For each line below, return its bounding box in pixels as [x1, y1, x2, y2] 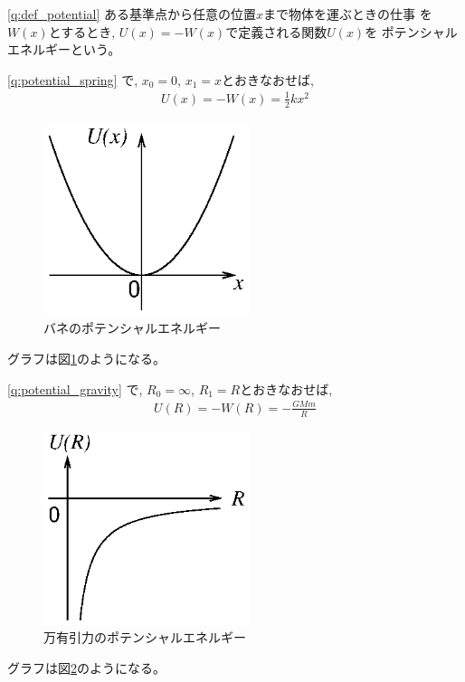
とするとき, [48, 22, 116, 41]
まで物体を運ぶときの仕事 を [263, 5, 432, 23]
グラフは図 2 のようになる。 [7, 658, 166, 677]
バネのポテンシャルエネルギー [43, 318, 221, 337]
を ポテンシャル [365, 22, 458, 41]
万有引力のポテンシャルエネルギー [43, 628, 246, 647]
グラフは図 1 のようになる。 [7, 348, 166, 367]
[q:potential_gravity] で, [7, 379, 143, 398]
